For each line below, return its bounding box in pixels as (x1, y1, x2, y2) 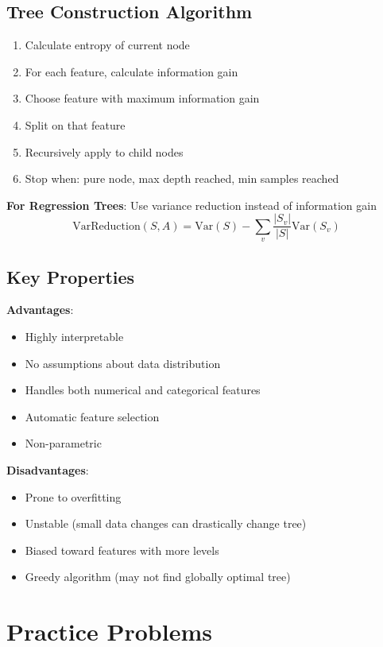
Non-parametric (25, 435, 102, 451)
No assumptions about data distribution (25, 354, 221, 371)
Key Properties (6, 264, 135, 289)
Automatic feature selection (25, 408, 160, 424)
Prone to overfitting (25, 488, 122, 505)
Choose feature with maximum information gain (25, 90, 260, 107)
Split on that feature (25, 116, 126, 133)
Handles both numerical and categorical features (25, 382, 261, 398)
